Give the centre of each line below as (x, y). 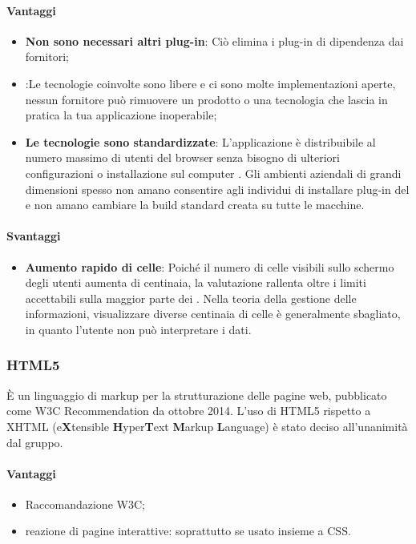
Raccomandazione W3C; (85, 504)
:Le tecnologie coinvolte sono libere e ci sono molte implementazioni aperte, (210, 83)
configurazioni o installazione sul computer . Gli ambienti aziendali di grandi (213, 173)
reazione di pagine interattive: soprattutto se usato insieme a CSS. (188, 531)
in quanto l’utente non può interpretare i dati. (138, 329)
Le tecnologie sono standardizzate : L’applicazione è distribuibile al (200, 141)
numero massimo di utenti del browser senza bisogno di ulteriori (182, 157)
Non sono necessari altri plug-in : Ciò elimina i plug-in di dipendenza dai (214, 40)
